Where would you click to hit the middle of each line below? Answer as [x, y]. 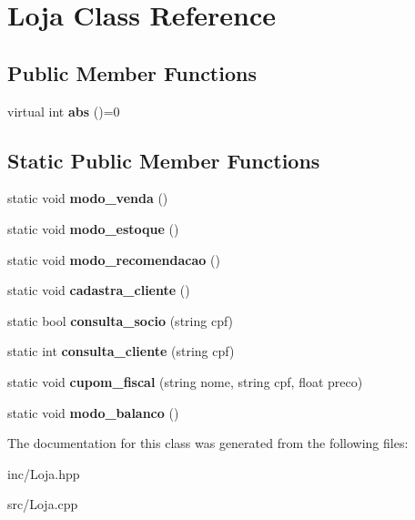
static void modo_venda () [88, 198]
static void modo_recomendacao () [114, 259]
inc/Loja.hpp [44, 473]
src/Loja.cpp [43, 504]
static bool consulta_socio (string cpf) [121, 320]
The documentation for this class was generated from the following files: [208, 443]
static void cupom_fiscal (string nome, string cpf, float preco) [185, 381]
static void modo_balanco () [93, 412]
